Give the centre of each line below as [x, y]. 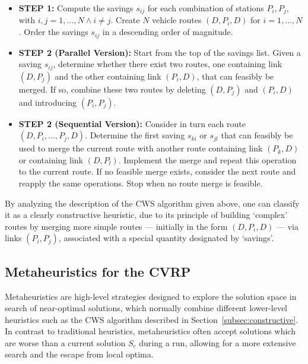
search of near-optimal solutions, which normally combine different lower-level [146, 308]
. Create [125, 20]
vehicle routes [177, 20]
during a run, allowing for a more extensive [217, 342]
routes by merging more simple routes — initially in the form [116, 226]
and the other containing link [108, 76]
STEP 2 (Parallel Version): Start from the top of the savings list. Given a [160, 52]
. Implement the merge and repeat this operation [207, 159]
